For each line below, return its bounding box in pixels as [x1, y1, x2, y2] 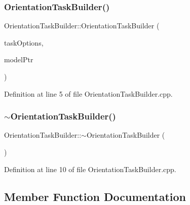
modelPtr [4, 54, 33, 65]
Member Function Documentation [4, 188, 186, 204]
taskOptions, [4, 37, 44, 48]
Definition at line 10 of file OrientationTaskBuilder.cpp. [4, 163, 176, 174]
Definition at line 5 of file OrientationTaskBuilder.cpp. [4, 88, 173, 99]
